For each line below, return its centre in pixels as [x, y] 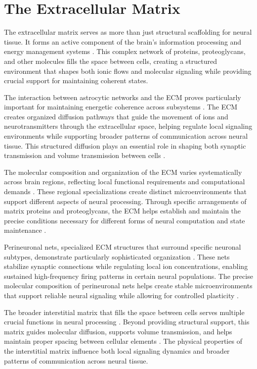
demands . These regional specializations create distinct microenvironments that [125, 191]
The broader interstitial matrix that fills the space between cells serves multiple [124, 312]
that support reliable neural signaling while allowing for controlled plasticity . [121, 295]
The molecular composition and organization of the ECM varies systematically [123, 172]
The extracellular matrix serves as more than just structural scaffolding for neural [128, 32]
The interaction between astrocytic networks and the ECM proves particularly [123, 97]
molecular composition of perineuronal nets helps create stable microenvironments [128, 286]
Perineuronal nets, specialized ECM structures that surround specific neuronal [123, 247]
